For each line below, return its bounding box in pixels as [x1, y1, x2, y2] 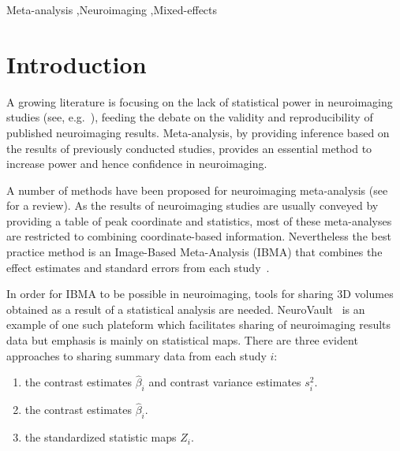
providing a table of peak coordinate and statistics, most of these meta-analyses [6, 212, 392, 229]
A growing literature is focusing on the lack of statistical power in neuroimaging [6, 93, 393, 110]
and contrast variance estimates [148, 374, 301, 390]
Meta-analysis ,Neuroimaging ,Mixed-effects [6, 2, 218, 17]
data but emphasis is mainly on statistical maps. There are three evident [6, 332, 358, 348]
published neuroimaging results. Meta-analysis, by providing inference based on [6, 124, 390, 140]
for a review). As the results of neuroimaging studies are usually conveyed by [6, 197, 379, 214]
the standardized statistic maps [24, 429, 177, 445]
